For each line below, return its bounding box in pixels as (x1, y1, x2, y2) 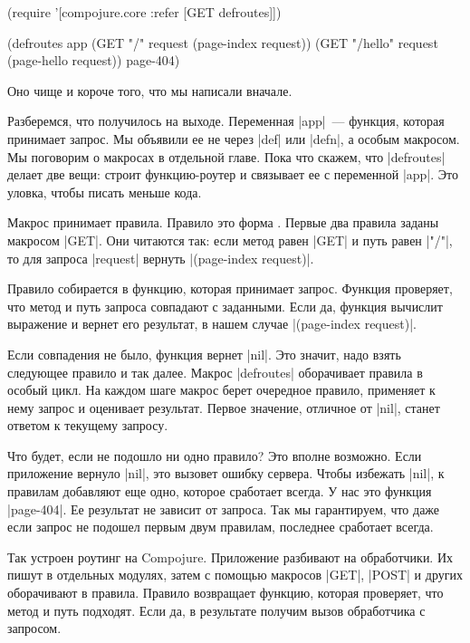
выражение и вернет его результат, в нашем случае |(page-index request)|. (7, 314, 417, 333)
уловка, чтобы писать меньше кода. (7, 182, 202, 201)
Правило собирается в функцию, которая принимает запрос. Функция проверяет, (7, 279, 453, 298)
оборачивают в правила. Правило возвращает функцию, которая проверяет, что (7, 583, 444, 602)
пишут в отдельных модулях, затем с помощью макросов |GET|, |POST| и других (7, 565, 463, 584)
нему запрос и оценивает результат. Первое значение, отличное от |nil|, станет (7, 398, 440, 417)
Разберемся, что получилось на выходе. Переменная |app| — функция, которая (7, 111, 445, 130)
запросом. (7, 619, 62, 638)
